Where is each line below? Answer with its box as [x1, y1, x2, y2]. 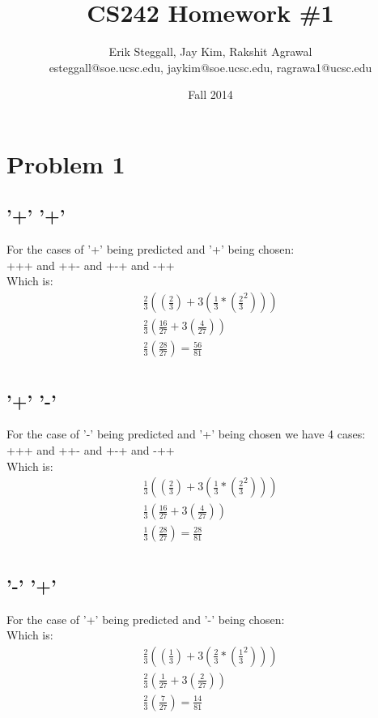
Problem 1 [6, 147, 125, 180]
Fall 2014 [188, 86, 233, 103]
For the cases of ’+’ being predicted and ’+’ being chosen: [6, 241, 295, 258]
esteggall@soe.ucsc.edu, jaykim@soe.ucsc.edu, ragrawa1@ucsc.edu [49, 58, 372, 75]
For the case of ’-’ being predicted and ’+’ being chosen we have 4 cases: [6, 425, 366, 442]
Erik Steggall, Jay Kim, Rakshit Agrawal [108, 43, 312, 60]
